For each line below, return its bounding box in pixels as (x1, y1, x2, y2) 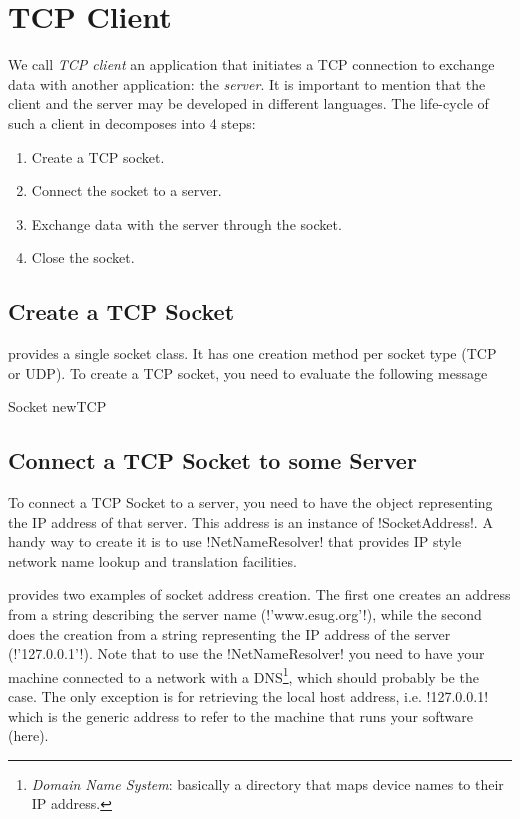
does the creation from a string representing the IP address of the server (8, 623, 451, 644)
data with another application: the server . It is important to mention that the (8, 73, 486, 94)
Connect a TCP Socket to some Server (8, 445, 417, 476)
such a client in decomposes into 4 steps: (8, 112, 256, 133)
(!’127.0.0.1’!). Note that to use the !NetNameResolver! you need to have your (8, 643, 485, 664)
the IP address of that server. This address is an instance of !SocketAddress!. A (8, 511, 493, 532)
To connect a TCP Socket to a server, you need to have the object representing (8, 492, 493, 513)
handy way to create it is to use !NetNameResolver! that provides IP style (8, 531, 462, 552)
